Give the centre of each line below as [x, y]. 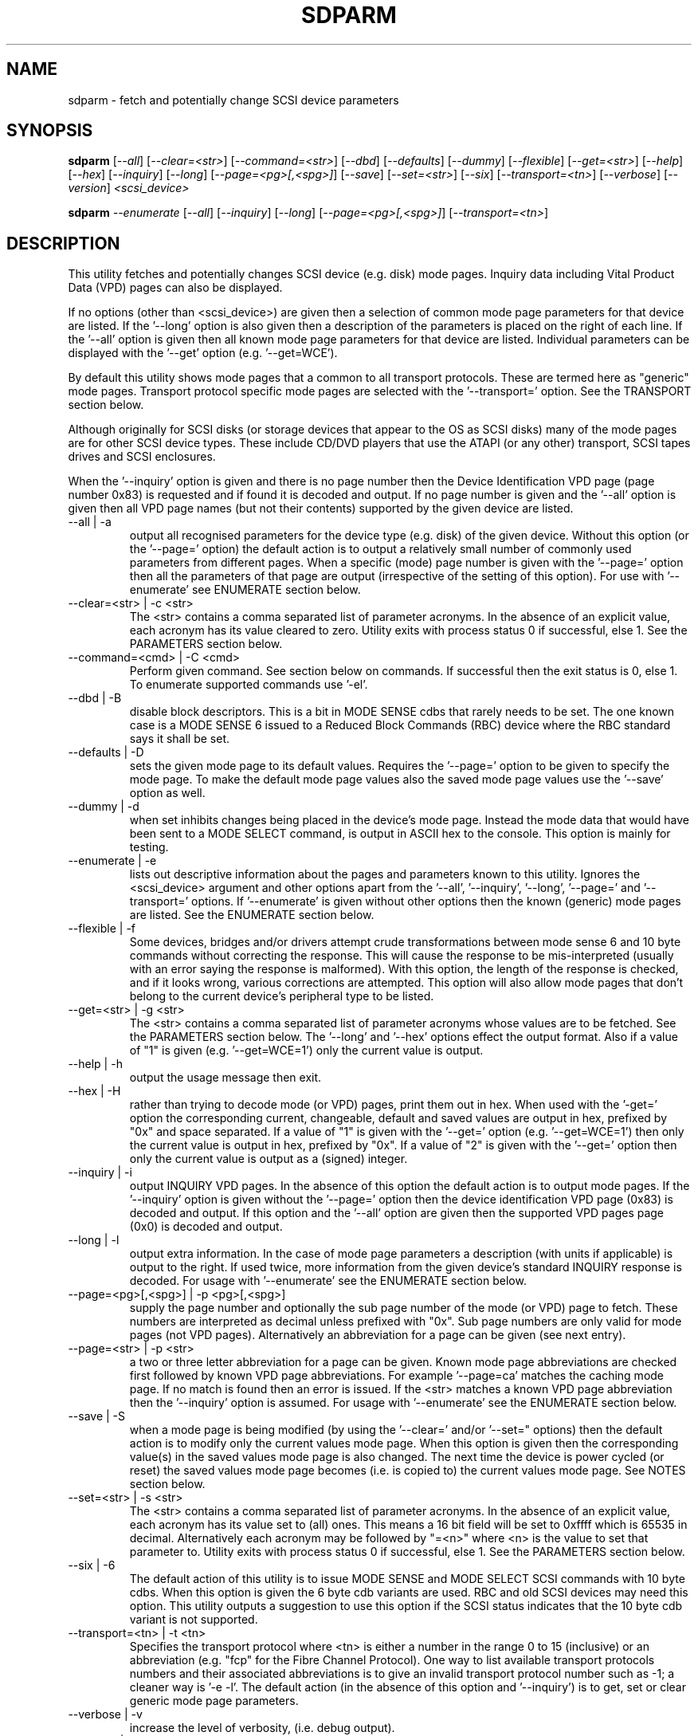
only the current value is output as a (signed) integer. [269, 1159]
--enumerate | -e [112, 861]
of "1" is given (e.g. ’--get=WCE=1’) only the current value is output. [306, 1051]
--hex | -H [94, 1091]
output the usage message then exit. [225, 1078]
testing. [149, 847]
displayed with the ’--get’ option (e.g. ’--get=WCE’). [203, 353]
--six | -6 [92, 1565]
